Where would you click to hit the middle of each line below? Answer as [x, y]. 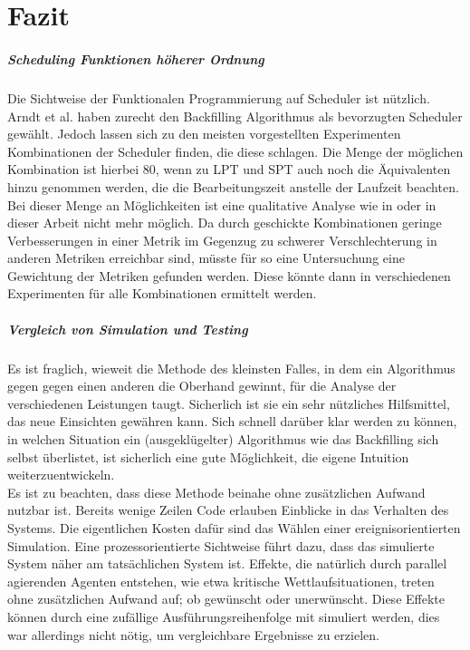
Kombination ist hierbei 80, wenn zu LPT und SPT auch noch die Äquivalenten [229, 169]
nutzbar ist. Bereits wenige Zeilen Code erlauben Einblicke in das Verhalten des [228, 510]
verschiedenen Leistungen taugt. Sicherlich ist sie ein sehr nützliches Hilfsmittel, [229, 403]
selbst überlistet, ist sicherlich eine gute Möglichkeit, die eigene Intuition [208, 456]
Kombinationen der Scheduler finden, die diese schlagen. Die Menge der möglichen [235, 151]
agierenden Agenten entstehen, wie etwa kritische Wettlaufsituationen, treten [221, 581]
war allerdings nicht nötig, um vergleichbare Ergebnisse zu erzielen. [193, 634]
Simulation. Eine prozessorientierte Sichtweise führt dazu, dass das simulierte [221, 545]
